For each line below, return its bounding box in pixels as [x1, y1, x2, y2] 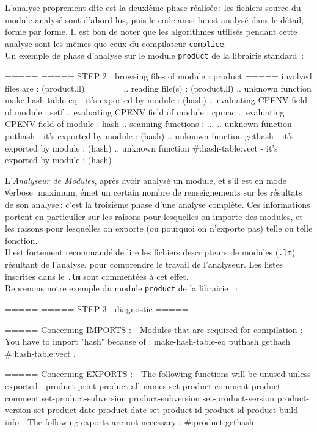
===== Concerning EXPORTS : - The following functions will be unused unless [5, 367, 311, 380]
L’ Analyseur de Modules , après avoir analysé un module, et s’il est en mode [5, 174, 286, 186]
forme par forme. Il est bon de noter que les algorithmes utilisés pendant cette [5, 25, 297, 38]
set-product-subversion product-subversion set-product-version [42, 391, 274, 404]
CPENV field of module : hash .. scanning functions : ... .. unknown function [5, 117, 292, 130]
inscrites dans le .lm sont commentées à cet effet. [5, 269, 189, 282]
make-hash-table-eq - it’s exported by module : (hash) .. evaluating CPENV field [5, 93, 307, 106]
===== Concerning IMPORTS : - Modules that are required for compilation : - [5, 323, 308, 335]
